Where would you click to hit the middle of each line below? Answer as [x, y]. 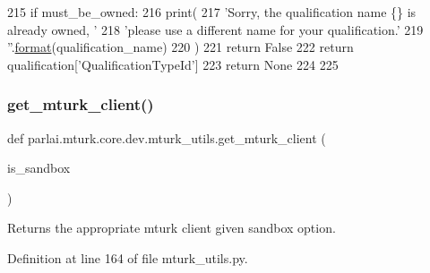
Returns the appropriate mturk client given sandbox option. [172, 228]
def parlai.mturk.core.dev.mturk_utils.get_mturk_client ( [167, 137]
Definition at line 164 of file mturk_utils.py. [128, 257]
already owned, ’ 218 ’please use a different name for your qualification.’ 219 [215, 29]
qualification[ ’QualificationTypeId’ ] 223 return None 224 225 [173, 64]
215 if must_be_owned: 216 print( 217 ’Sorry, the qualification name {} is [212, 12]
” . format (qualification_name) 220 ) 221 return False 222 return [181, 47]
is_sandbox [39, 168]
